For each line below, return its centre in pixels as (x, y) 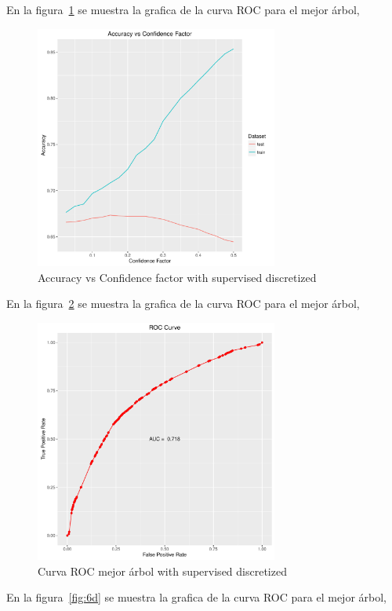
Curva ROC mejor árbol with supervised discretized (162, 571)
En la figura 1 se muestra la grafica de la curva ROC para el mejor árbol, (183, 9)
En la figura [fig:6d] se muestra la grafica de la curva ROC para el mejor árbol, (196, 597)
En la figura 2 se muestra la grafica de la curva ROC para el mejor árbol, (183, 304)
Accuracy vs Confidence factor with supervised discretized (177, 277)
